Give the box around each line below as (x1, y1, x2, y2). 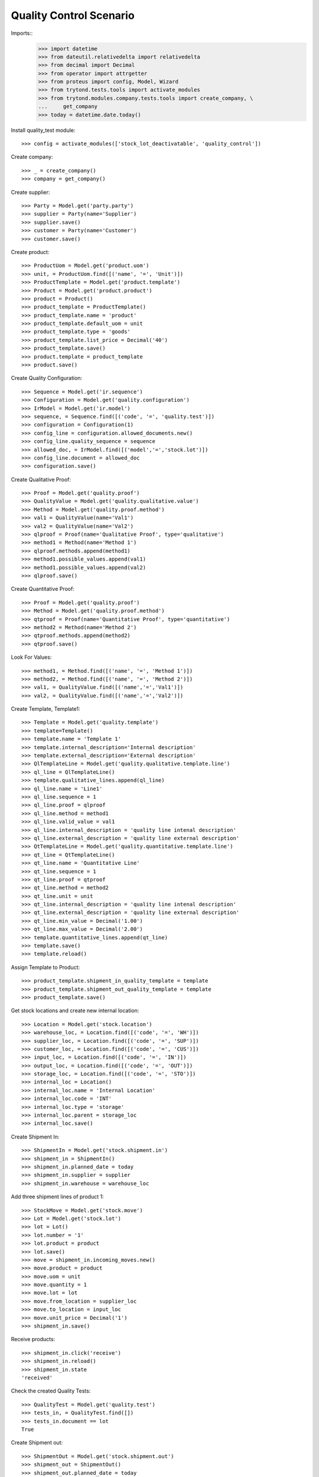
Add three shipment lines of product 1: (11, 1193, 104, 1201)
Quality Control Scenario (11, 9, 135, 22)
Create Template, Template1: (11, 705, 80, 713)
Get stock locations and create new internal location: (11, 1007, 139, 1014)
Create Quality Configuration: (11, 375, 83, 382)
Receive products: (11, 1336, 56, 1343)
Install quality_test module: (11, 126, 76, 134)
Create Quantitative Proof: (11, 585, 75, 593)
